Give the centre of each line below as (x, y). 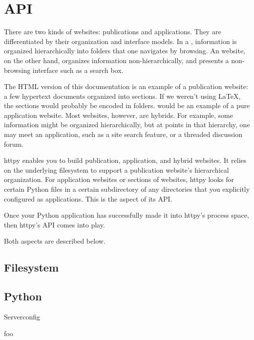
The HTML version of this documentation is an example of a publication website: (126, 86)
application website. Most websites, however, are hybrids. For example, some (118, 115)
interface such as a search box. (78, 70)
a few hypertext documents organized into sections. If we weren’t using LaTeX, (122, 96)
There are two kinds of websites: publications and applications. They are (113, 32)
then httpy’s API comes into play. (54, 224)
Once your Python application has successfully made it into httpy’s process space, (127, 215)
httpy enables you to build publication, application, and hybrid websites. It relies (125, 160)
